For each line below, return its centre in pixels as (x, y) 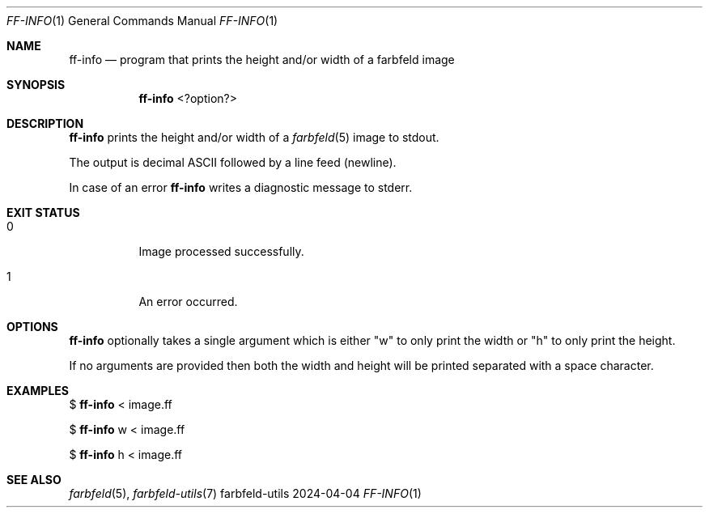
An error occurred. (188, 302)
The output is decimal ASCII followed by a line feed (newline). (233, 162)
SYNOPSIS (36, 85)
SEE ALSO (34, 480)
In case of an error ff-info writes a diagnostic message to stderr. (241, 187)
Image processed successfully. (221, 251)
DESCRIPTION (45, 123)
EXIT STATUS (43, 212)
